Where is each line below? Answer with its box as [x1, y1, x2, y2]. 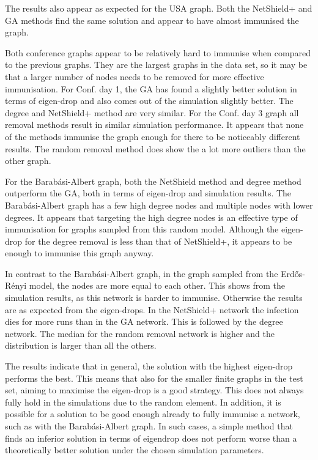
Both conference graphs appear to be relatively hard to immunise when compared [5, 46, 311, 59]
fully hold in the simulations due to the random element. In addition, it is [5, 395, 281, 408]
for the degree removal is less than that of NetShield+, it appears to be [24, 234, 292, 247]
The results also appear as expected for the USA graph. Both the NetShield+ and [5, 2, 312, 14]
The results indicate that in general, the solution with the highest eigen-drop [5, 360, 293, 373]
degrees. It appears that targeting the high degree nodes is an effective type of [5, 210, 298, 223]
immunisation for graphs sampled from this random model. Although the [5, 223, 279, 236]
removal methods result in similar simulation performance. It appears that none [5, 118, 304, 131]
